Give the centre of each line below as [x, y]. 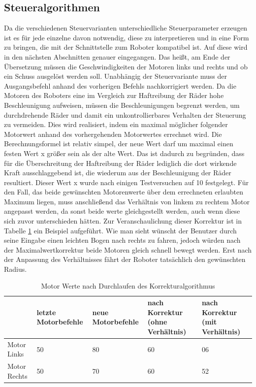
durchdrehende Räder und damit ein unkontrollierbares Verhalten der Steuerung [125, 114]
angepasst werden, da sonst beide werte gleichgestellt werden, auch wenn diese [122, 211]
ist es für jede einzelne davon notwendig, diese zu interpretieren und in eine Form [127, 37]
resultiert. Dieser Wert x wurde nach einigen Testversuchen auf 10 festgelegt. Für [126, 182]
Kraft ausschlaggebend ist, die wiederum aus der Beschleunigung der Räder [118, 173]
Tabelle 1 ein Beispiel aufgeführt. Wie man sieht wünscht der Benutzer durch [120, 230]
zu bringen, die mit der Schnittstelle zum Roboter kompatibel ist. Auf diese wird [126, 47]
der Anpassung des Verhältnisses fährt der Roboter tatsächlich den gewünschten [125, 259]
